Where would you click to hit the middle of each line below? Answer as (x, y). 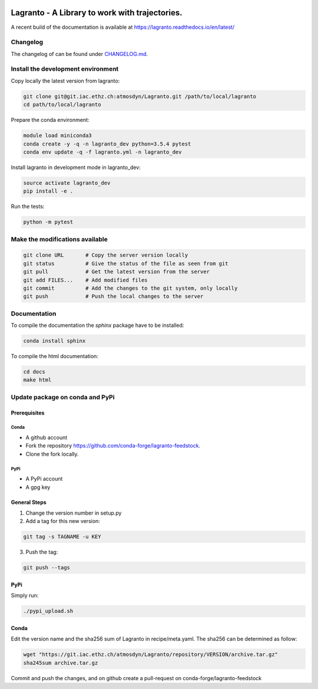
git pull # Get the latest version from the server (117, 272)
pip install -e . (48, 191)
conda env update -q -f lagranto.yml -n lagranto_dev (102, 152)
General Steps (29, 502)
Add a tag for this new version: (63, 521)
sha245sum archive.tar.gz (61, 663)
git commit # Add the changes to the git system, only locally (130, 288)
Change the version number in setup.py (74, 513)
